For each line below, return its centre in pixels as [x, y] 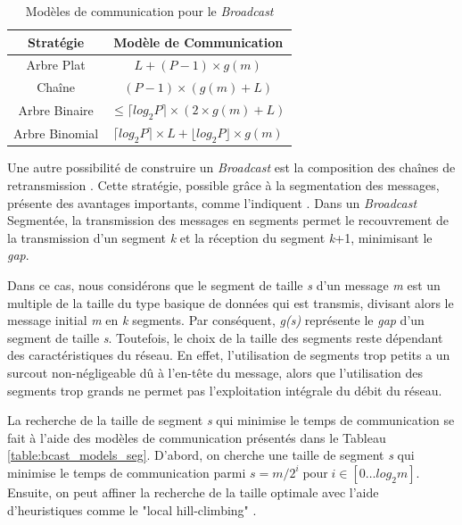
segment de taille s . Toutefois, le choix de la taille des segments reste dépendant [225, 337]
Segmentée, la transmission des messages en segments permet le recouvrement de [228, 220]
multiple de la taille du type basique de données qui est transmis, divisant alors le [231, 302]
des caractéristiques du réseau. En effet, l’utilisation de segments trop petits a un [229, 355]
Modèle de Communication [198, 42]
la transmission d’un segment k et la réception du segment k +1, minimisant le [220, 237]
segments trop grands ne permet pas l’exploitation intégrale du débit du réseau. [225, 390]
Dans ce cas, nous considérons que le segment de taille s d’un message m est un [224, 285]
